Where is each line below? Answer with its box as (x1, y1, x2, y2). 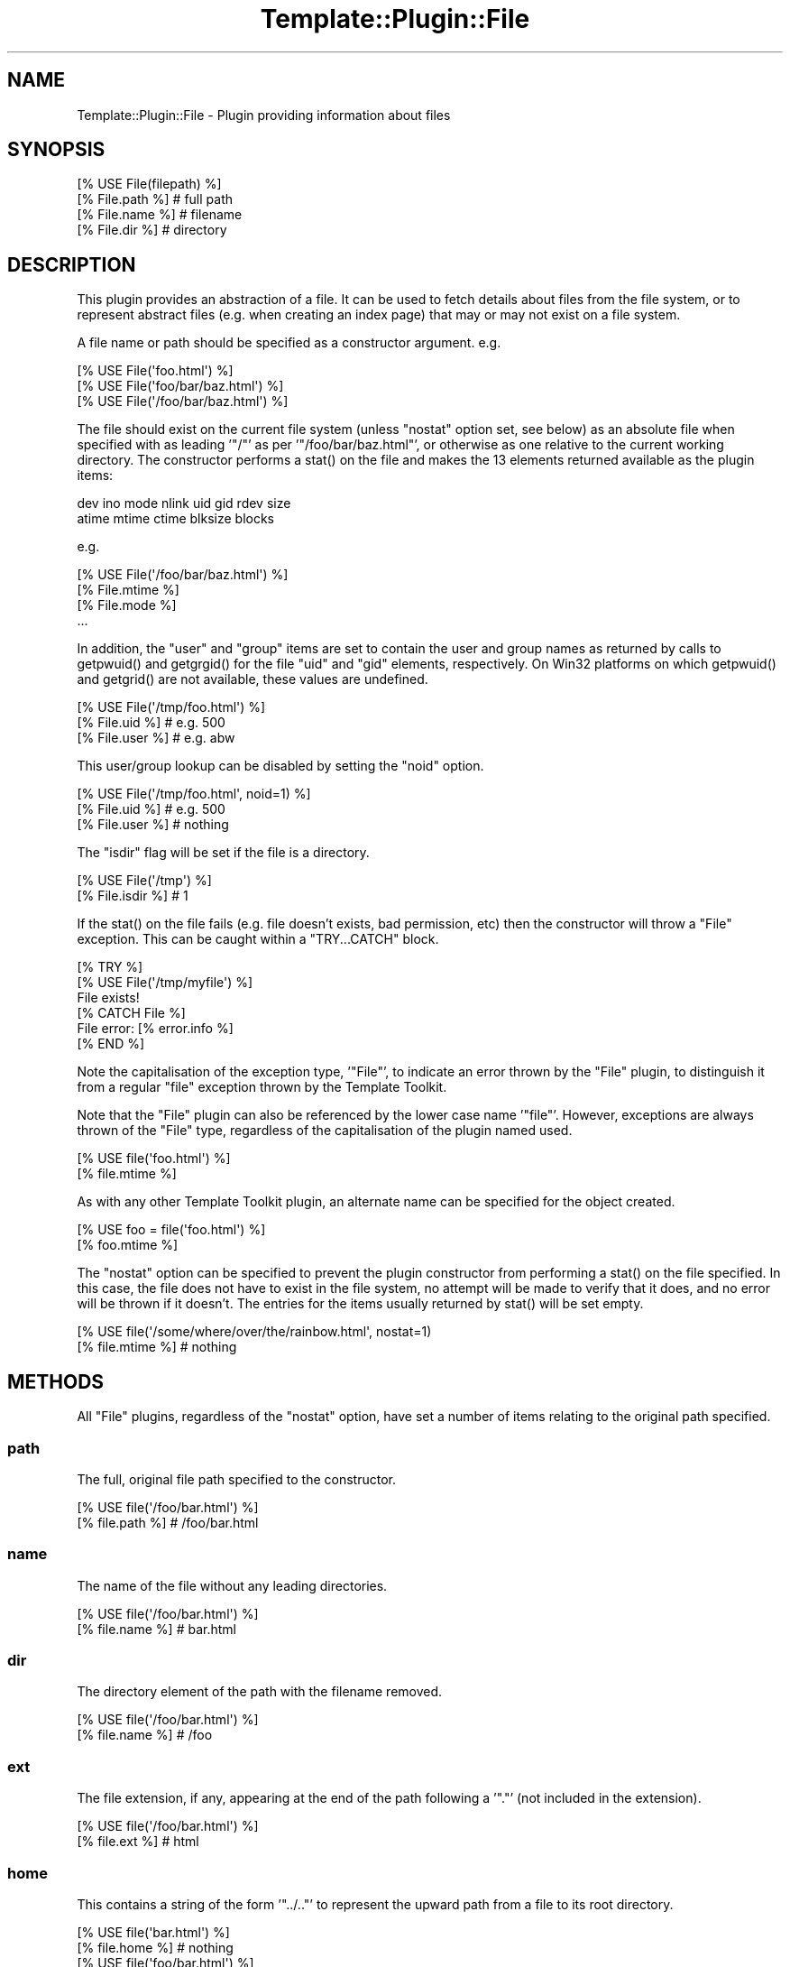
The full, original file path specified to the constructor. (77, 1471, 397, 1487)
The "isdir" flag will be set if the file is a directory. (77, 845, 370, 861)
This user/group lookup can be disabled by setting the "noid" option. (77, 758, 484, 774)
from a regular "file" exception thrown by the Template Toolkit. (77, 1079, 447, 1095)
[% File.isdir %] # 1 (77, 888, 188, 904)
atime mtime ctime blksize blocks (77, 511, 274, 527)
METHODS (7, 1370, 105, 1393)
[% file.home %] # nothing (77, 1939, 234, 1955)
